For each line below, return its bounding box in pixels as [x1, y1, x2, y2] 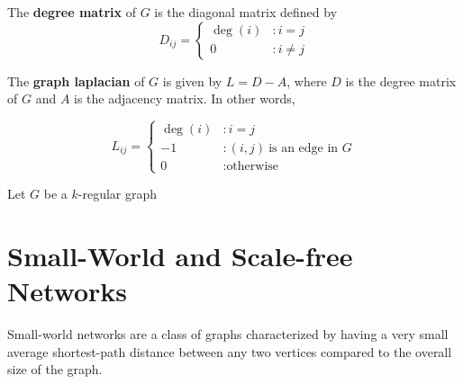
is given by [162, 71, 222, 90]
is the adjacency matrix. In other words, [74, 89, 295, 108]
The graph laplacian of [7, 71, 145, 90]
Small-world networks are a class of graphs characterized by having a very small [7, 325, 449, 344]
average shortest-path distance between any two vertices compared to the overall [7, 342, 452, 361]
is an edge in [268, 142, 339, 156]
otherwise [226, 160, 279, 174]
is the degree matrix [345, 71, 457, 90]
